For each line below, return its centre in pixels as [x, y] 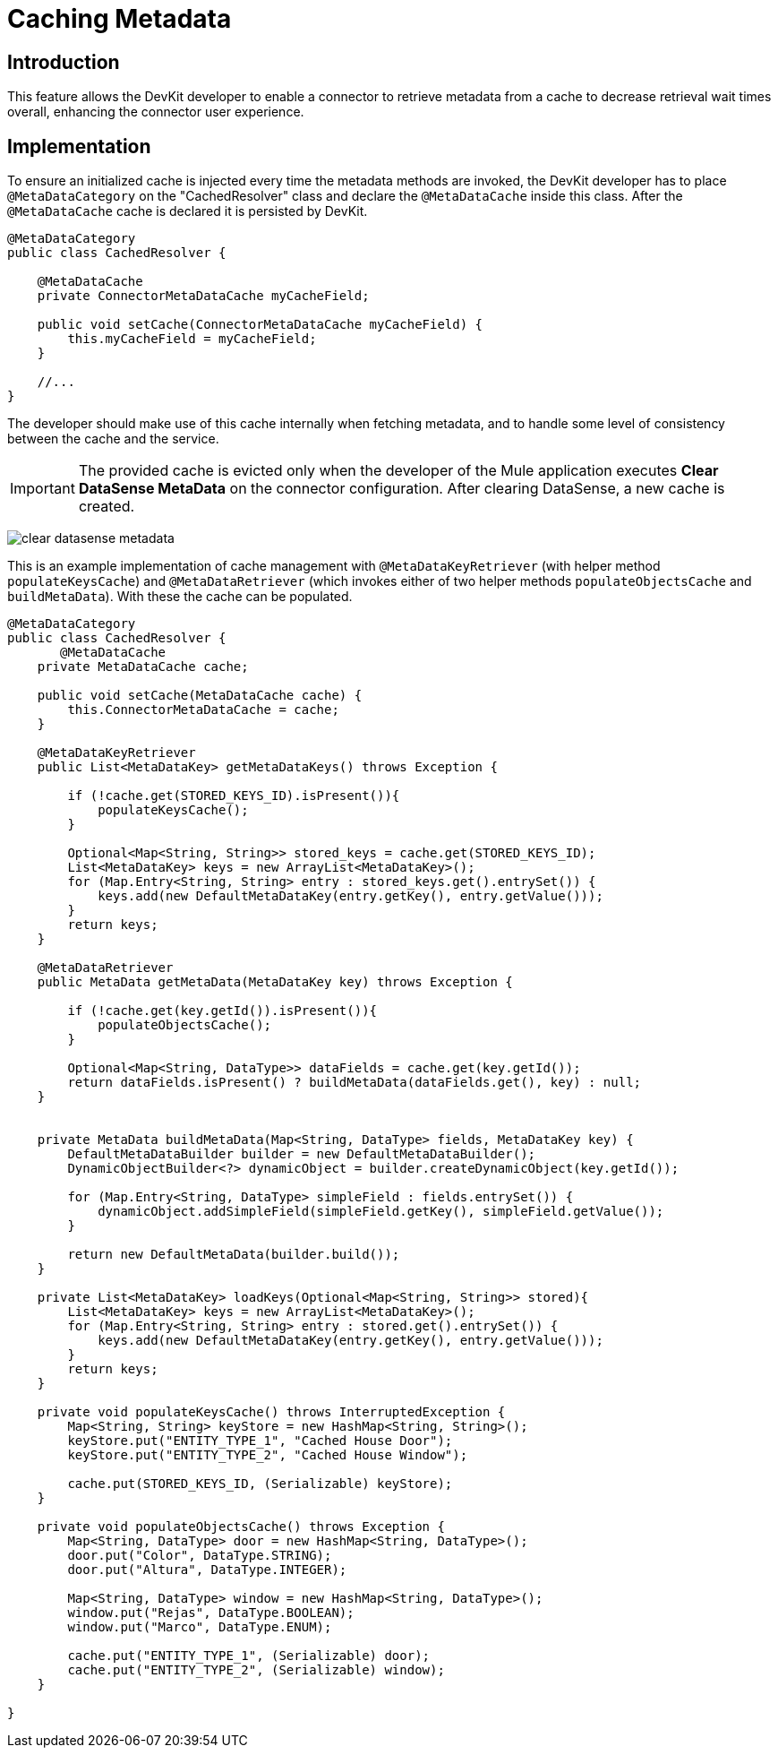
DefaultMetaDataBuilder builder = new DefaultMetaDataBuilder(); [302, 1154]
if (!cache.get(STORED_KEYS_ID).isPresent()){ [234, 796]
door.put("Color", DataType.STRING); [200, 1556]
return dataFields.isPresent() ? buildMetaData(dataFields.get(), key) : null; [355, 1083]
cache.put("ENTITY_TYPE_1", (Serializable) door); [249, 1656]
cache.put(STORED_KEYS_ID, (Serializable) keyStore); [260, 1484]
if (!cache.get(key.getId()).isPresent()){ [222, 1011]
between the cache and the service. [113, 439]
